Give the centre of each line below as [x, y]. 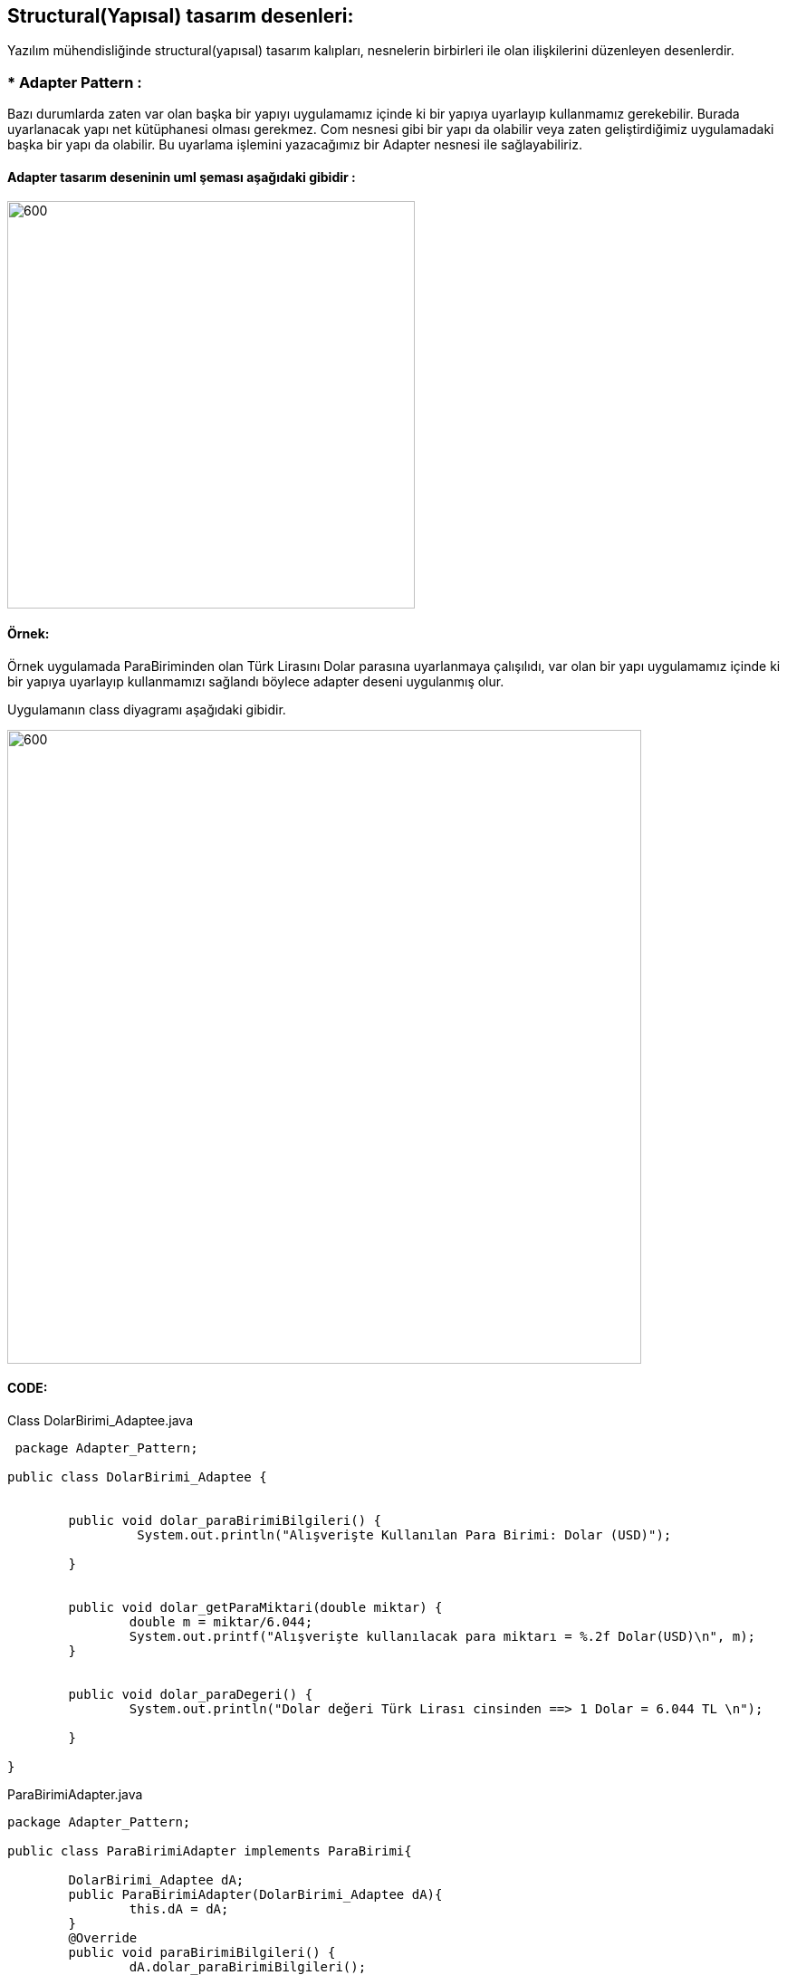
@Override [103, 1937]
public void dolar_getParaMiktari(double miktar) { [255, 1607]
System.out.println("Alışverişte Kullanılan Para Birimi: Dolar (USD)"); [404, 1534]
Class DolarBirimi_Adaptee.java [100, 1420]
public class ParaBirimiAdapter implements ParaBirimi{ [210, 1850]
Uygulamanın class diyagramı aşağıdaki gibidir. [147, 709]
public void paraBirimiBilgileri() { [202, 1952]
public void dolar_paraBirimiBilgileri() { [225, 1520]
